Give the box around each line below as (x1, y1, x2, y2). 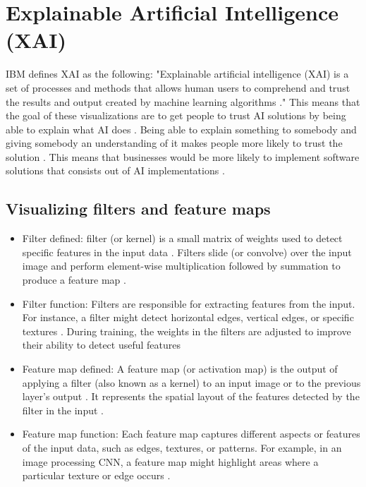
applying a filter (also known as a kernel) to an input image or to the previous (22, 375, 361, 390)
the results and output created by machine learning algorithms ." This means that (6, 94, 360, 109)
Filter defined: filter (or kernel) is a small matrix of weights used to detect (22, 231, 343, 246)
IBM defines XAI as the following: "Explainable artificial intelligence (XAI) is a (6, 66, 349, 81)
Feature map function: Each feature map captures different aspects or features (22, 426, 360, 441)
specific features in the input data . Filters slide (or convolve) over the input (22, 244, 352, 259)
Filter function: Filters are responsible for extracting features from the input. (22, 296, 355, 311)
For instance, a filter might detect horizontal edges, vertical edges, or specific (22, 310, 354, 325)
